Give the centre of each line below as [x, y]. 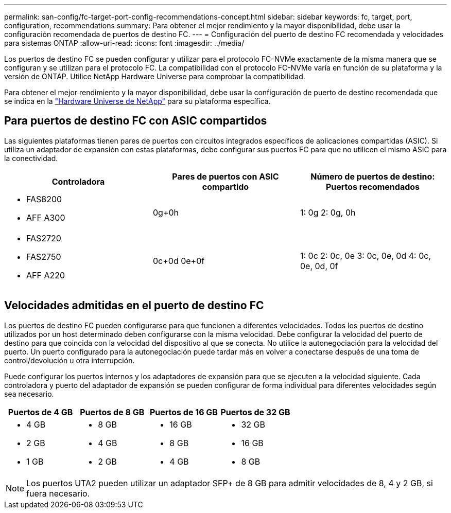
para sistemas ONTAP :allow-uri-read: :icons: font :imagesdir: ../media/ [124, 43]
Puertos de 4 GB [40, 412]
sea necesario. [29, 394]
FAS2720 [44, 238]
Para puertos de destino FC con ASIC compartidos [136, 121]
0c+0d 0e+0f [179, 261]
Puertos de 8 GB [112, 412]
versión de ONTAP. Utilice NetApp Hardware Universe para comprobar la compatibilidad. [155, 76]
